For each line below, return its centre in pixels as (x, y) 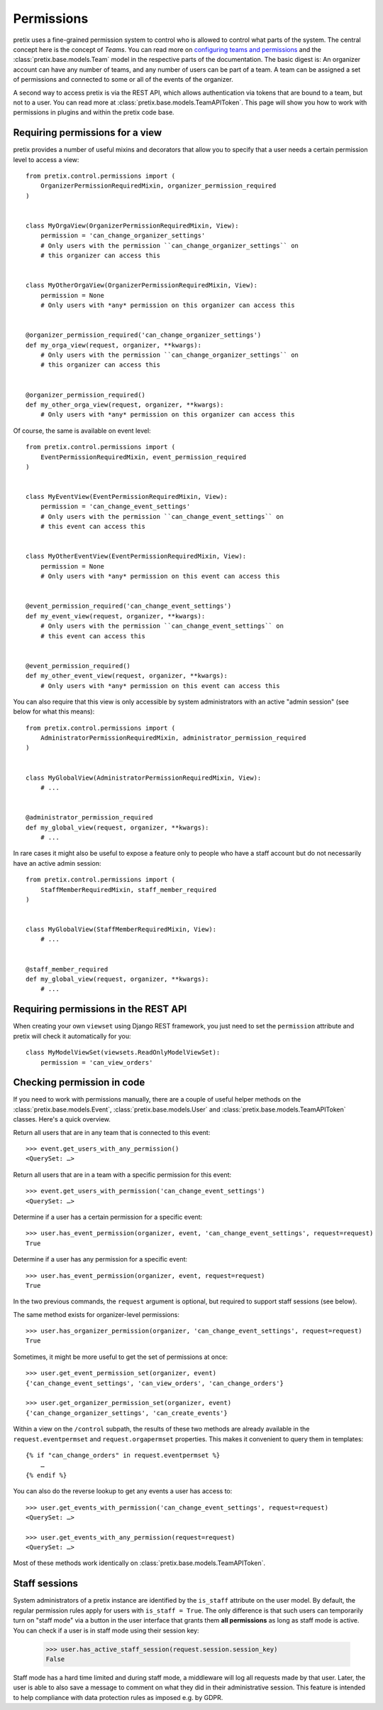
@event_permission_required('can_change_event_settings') (129, 606)
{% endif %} (46, 1475)
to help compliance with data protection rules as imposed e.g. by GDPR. (118, 1697)
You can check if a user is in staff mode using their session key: (106, 1630)
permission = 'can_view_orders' (96, 1062)
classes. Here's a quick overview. (62, 1119)
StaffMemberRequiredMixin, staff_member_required (128, 889)
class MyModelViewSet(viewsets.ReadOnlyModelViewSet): (123, 1053)
